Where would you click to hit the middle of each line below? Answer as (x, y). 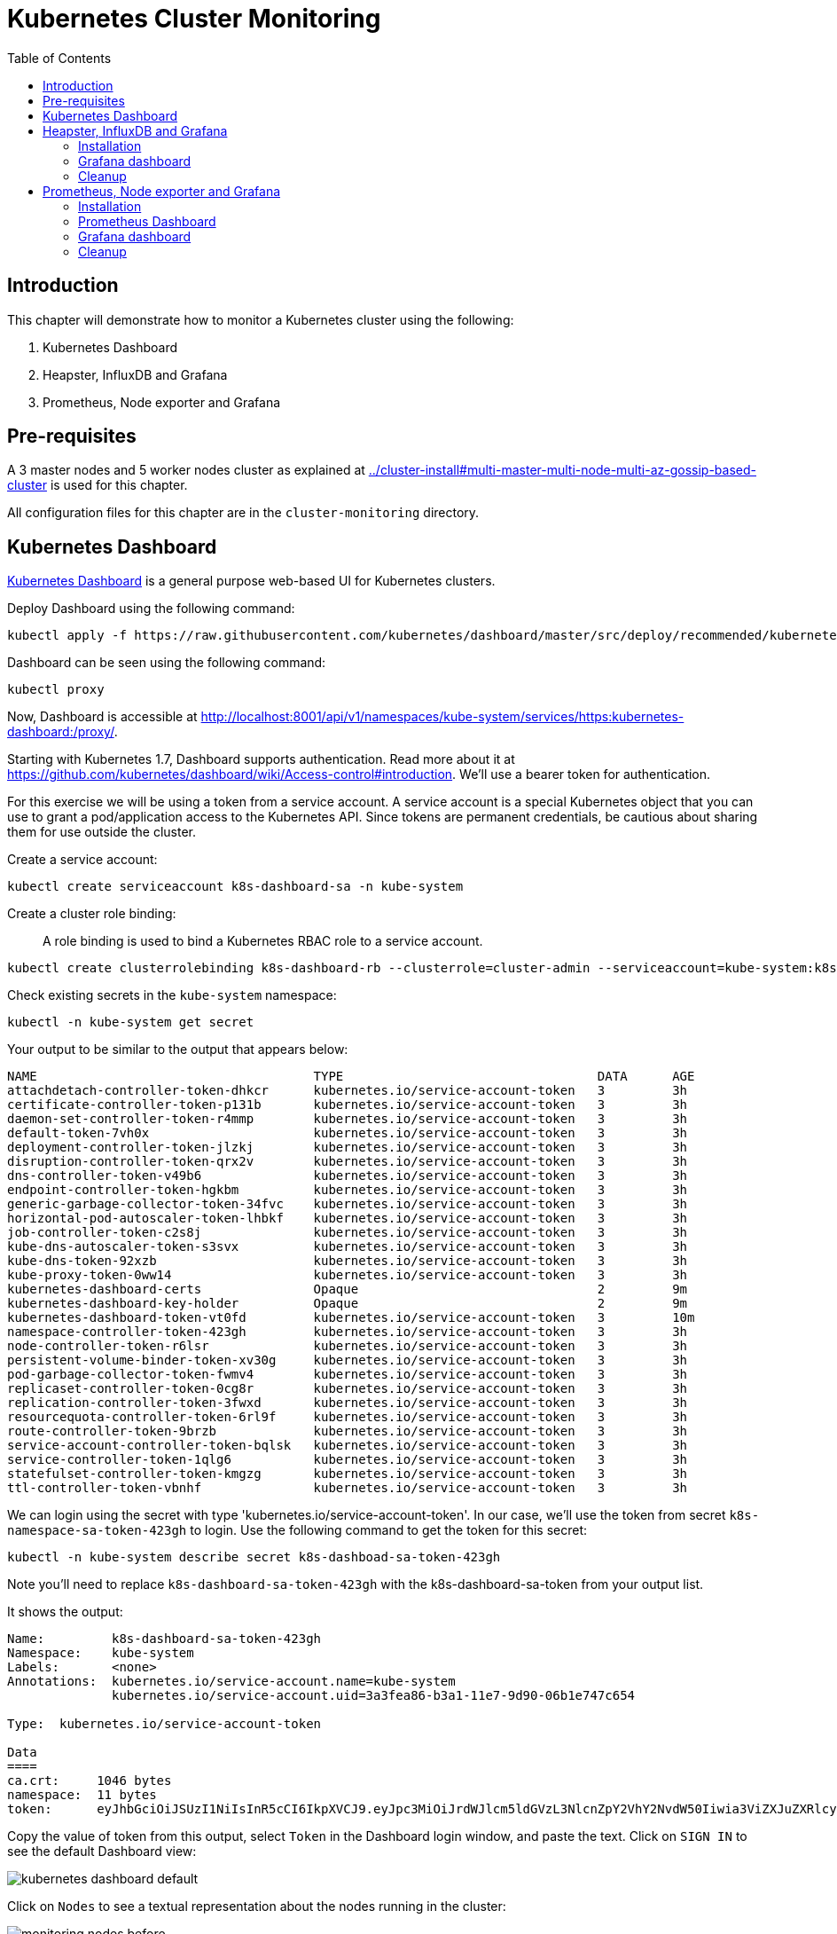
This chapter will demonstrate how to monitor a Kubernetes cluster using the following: (261, 319)
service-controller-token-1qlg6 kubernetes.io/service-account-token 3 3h (348, 1460)
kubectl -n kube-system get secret (131, 1022)
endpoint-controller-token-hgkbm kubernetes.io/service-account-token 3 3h (348, 1190)
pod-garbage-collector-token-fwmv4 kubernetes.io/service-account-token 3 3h (348, 1375)
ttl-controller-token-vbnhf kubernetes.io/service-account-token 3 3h (348, 1488)
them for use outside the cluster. (102, 832)
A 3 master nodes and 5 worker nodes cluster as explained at (186, 470)
